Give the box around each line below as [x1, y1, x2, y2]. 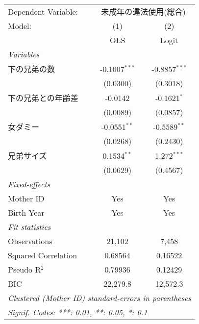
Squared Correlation [8, 249, 77, 261]
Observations [8, 235, 52, 247]
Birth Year [8, 207, 45, 218]
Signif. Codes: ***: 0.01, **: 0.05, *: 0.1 [8, 306, 148, 318]
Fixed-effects [8, 178, 50, 190]
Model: [8, 20, 32, 31]
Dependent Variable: [8, 5, 78, 17]
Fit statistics [8, 221, 51, 232]
